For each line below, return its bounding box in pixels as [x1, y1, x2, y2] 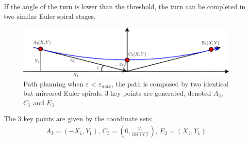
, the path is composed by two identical [111, 78, 229, 88]
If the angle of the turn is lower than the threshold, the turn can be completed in [4, 1, 246, 11]
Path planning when [23, 78, 83, 88]
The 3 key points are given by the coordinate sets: [4, 114, 153, 124]
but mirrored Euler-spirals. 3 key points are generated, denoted [23, 88, 211, 98]
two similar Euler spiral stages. [4, 11, 96, 21]
